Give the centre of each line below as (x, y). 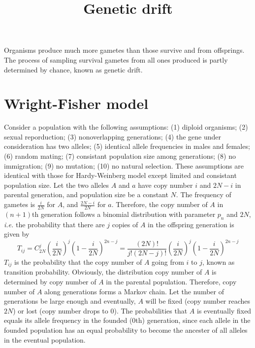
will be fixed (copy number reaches (198, 301)
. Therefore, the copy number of (159, 204)
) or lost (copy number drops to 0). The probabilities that (100, 310)
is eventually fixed (224, 310)
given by (17, 234)
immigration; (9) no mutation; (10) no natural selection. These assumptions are (124, 165)
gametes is (20, 204)
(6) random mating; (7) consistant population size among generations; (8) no (120, 156)
